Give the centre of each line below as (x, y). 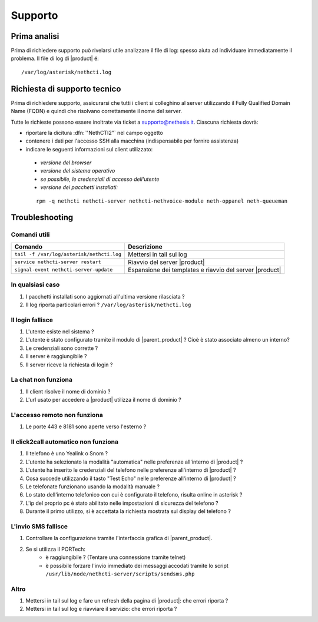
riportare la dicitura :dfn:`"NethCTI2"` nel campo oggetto (94, 133)
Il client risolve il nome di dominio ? (68, 391)
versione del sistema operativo (78, 171)
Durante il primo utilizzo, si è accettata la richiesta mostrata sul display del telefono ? (128, 511)
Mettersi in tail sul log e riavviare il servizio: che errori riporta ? (101, 609)
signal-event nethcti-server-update (64, 270)
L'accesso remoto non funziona (57, 415)
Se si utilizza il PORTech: (55, 549)
